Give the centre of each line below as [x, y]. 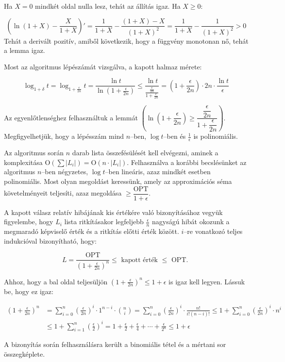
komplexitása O [27, 162]
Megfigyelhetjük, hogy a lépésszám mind [64, 136]
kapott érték [139, 260]
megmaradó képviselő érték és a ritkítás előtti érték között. [92, 231]
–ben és [175, 136]
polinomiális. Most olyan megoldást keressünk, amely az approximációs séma [118, 181]
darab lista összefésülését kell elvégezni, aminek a [145, 153]
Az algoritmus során [34, 153]
